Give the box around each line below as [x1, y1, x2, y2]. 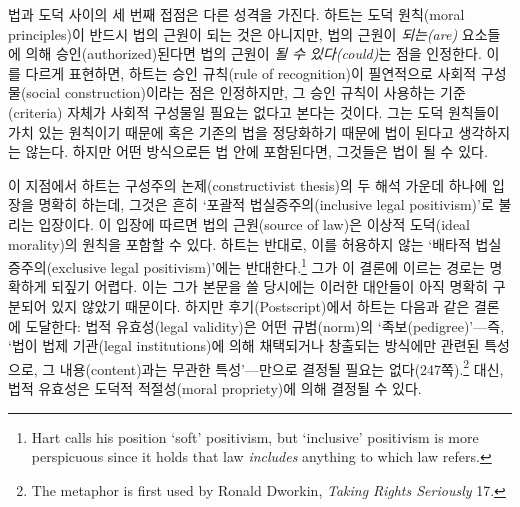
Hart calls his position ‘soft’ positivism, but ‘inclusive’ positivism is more [31, 426, 479, 447]
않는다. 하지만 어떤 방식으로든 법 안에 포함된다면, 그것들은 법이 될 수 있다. [25, 141, 488, 162]
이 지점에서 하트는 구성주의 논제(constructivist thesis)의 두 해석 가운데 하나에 [8, 174, 488, 195]
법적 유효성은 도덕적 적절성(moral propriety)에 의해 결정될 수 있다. [8, 378, 422, 398]
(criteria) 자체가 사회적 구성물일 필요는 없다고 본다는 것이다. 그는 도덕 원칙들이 [8, 101, 500, 122]
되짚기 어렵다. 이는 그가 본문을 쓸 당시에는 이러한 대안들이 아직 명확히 [51, 276, 489, 297]
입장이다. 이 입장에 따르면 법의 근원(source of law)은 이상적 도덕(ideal [38, 213, 470, 234]
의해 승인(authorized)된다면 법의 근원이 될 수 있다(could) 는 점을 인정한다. [25, 43, 482, 64]
